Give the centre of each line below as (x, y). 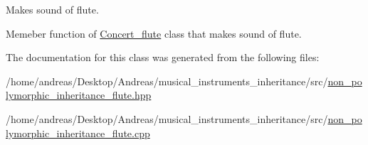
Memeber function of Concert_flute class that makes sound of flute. (154, 33)
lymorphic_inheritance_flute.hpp (79, 95)
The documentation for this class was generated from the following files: (163, 57)
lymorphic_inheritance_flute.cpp (78, 133)
